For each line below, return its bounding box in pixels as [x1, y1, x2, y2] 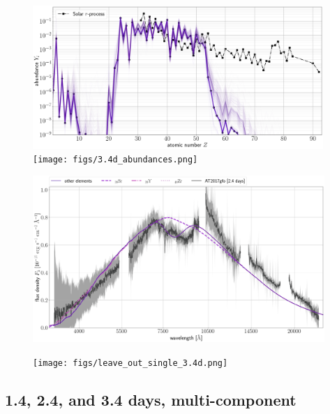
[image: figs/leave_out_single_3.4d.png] [33, 358, 228, 368]
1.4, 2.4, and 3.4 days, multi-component [5, 389, 297, 410]
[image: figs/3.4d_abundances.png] [33, 155, 198, 165]
